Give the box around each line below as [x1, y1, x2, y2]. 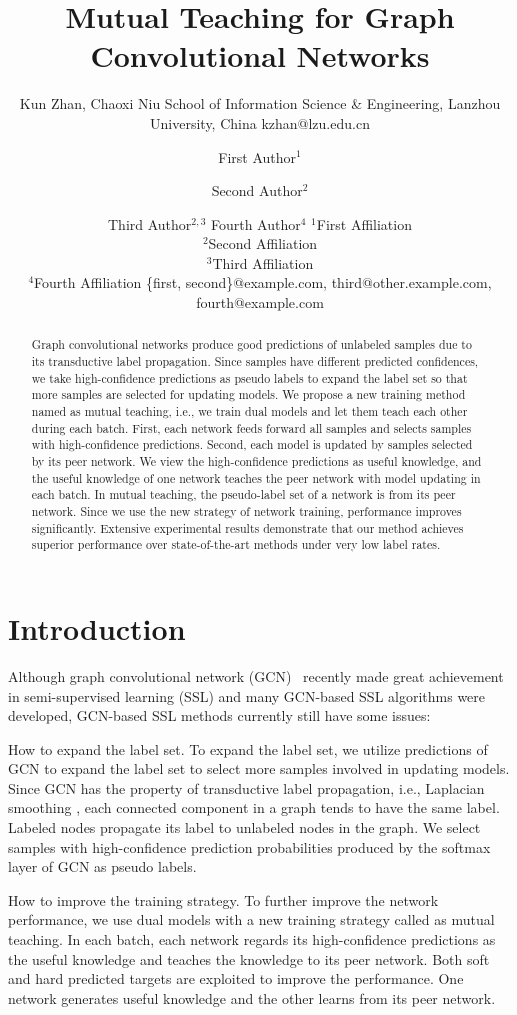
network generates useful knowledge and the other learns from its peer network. [8, 987, 496, 1008]
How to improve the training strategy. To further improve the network [8, 889, 439, 910]
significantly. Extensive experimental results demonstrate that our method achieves [31, 519, 464, 536]
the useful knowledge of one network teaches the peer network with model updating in [31, 469, 481, 486]
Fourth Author [210, 213, 301, 234]
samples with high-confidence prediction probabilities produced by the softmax [8, 836, 491, 857]
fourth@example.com [196, 292, 324, 313]
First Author [218, 146, 297, 167]
